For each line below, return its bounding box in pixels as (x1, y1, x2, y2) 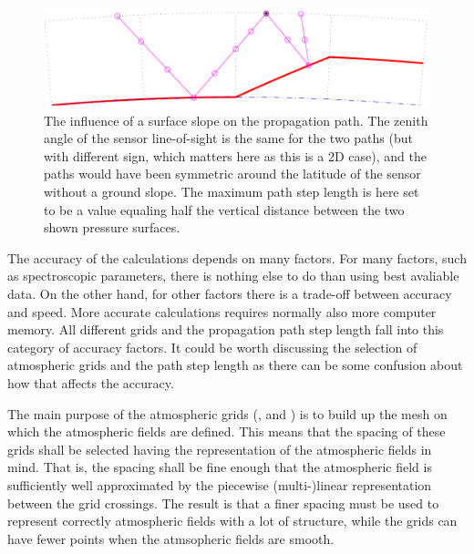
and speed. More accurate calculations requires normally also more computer (7, 302, 437, 321)
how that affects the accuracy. (7, 373, 174, 392)
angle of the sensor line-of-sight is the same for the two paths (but (44, 128, 413, 148)
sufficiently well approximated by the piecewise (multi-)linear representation (7, 475, 432, 494)
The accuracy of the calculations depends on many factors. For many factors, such (7, 248, 467, 267)
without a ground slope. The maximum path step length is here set (44, 182, 419, 201)
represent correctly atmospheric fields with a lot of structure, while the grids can (7, 511, 458, 530)
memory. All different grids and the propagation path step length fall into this (7, 320, 444, 339)
